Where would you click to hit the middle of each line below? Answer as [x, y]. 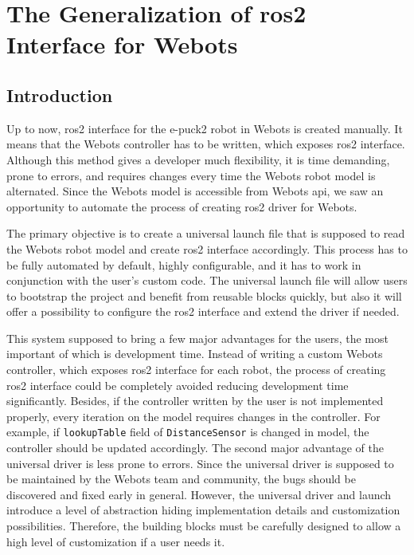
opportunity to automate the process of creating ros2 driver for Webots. [182, 206]
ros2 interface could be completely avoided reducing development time [178, 385]
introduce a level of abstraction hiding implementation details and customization [203, 510]
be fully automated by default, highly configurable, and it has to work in [184, 264]
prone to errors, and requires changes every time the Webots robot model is [191, 175]
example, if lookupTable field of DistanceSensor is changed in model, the [188, 432]
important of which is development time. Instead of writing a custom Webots [195, 354]
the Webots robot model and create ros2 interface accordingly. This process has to [207, 248]
